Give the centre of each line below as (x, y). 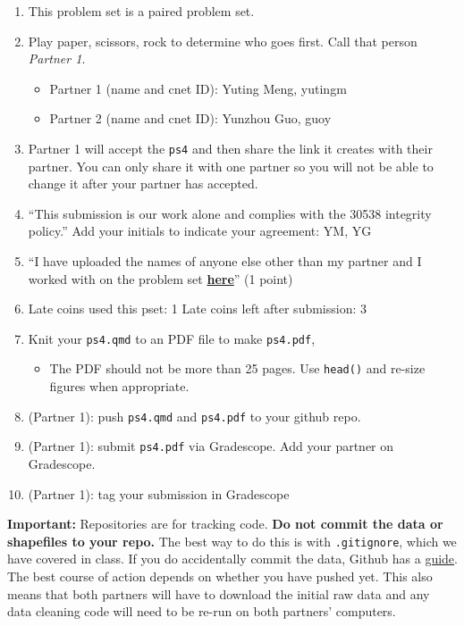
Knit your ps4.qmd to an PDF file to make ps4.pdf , (172, 338)
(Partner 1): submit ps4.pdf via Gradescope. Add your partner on (211, 446)
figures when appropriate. (119, 386)
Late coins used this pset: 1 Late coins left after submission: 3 (198, 309)
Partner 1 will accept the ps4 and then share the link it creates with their (230, 148)
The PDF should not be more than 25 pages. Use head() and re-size (237, 368)
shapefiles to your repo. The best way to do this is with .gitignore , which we (232, 541)
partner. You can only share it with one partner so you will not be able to (231, 166)
